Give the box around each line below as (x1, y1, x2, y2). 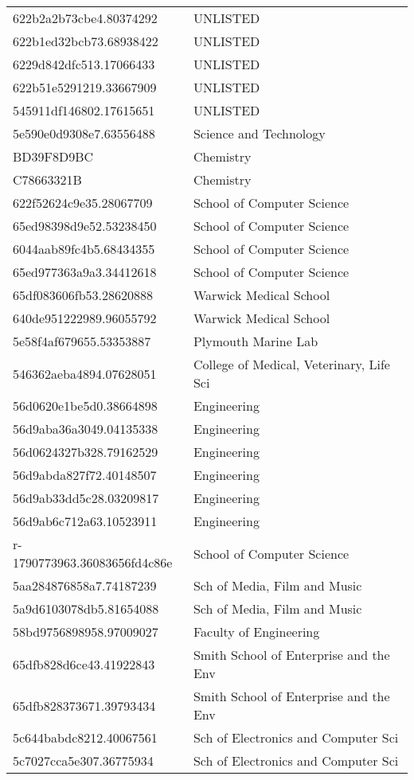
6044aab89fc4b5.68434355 (13, 240, 155, 258)
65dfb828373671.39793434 (13, 696, 156, 715)
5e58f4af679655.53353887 (13, 332, 151, 350)
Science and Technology (193, 124, 326, 142)
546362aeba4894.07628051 (13, 364, 157, 383)
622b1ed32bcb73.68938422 (13, 32, 158, 50)
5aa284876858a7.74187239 (13, 576, 157, 595)
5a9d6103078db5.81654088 (13, 599, 159, 618)
